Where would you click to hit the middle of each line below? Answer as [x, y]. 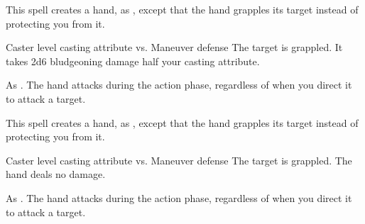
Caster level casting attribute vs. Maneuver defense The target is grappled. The [179, 160]
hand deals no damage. [56, 174]
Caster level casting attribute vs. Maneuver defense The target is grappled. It [174, 47]
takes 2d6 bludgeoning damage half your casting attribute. [133, 61]
